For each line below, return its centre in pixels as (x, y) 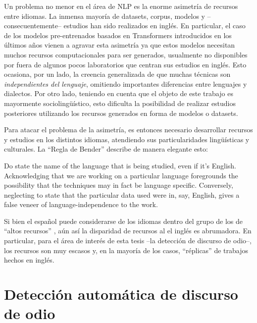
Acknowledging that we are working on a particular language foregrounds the (121, 175)
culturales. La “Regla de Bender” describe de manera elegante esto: (106, 149)
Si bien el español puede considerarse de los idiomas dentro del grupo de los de (124, 221)
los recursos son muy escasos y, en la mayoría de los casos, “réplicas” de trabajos (126, 250)
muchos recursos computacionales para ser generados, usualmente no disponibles (126, 54)
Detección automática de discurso (121, 294)
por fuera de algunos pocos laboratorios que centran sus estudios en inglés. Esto (125, 64)
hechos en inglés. (29, 260)
